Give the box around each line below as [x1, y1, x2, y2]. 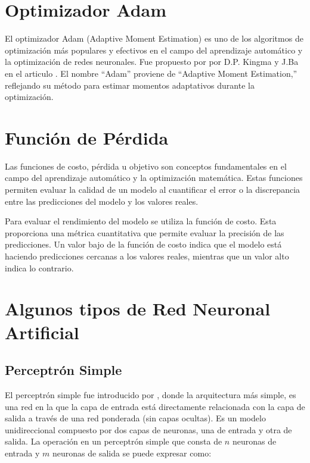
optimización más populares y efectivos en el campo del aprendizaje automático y [5, 43, 303, 56]
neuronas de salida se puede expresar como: [52, 446, 212, 459]
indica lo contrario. [5, 261, 74, 274]
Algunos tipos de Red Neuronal [5, 296, 271, 321]
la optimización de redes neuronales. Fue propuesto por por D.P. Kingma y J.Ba [5, 55, 299, 68]
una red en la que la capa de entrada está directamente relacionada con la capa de [5, 400, 305, 412]
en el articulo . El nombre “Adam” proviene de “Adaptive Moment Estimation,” [5, 67, 297, 79]
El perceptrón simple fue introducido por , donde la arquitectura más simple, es [5, 388, 296, 401]
